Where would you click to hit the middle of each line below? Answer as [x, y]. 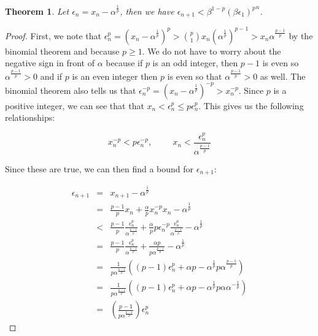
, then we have [147, 11]
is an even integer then [115, 76]
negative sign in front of [50, 63]
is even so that [195, 76]
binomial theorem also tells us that [71, 90]
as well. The [283, 76]
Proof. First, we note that [53, 35]
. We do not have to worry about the [211, 51]
